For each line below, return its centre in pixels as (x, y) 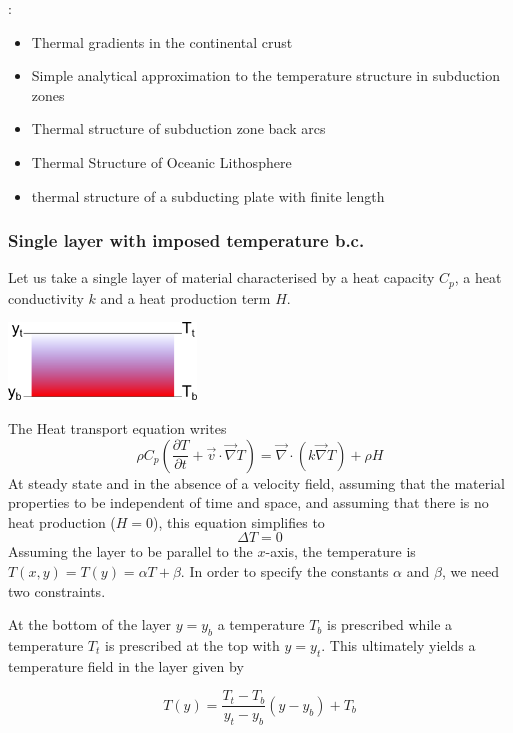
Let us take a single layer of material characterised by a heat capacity (221, 277)
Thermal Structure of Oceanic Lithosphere (161, 161)
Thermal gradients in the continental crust (162, 41)
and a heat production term (185, 297)
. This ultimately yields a (398, 644)
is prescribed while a (389, 624)
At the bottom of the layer (89, 624)
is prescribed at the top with (192, 644)
